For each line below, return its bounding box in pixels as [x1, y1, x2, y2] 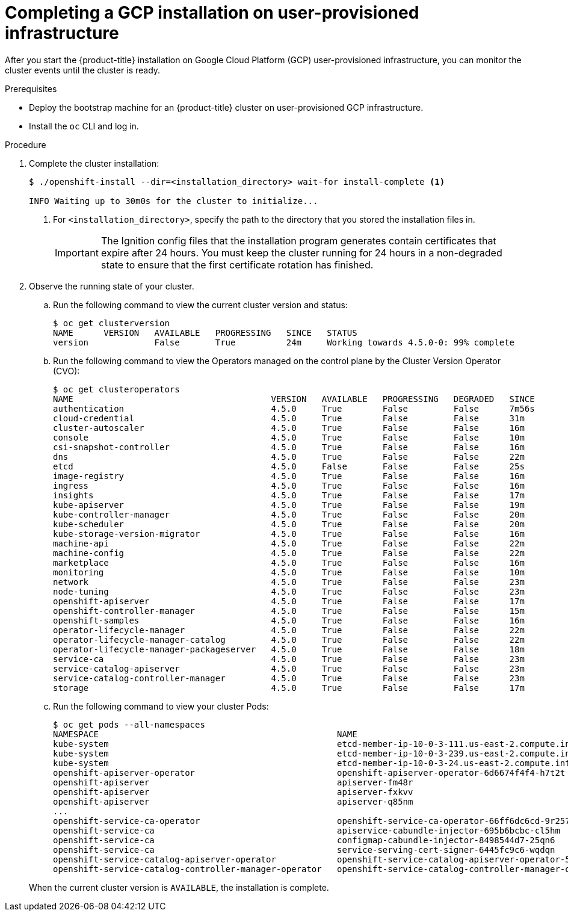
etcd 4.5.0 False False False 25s [53, 461, 525, 471]
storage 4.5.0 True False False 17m [53, 682, 525, 693]
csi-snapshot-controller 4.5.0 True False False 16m [53, 442, 525, 452]
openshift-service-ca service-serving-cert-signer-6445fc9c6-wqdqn [53, 844, 555, 855]
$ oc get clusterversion [53, 318, 170, 328]
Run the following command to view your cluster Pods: [53, 701, 269, 711]
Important [55, 246, 99, 259]
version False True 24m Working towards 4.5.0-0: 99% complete [53, 337, 515, 347]
